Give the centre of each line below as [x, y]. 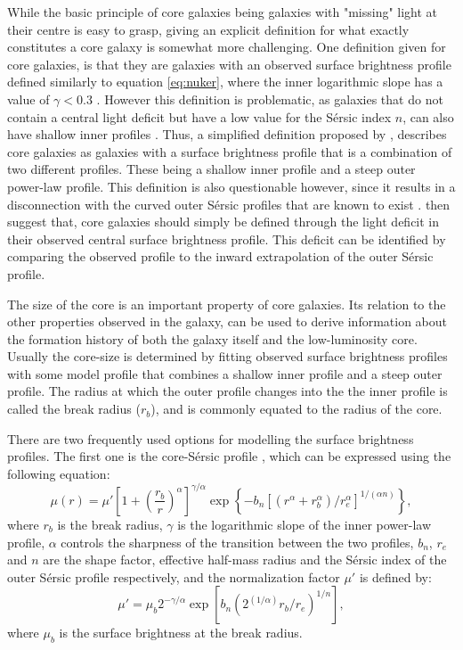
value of [28, 99]
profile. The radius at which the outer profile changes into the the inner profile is [227, 391]
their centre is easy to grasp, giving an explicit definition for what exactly [208, 29]
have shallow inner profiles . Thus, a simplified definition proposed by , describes [227, 134]
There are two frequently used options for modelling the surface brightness [211, 438]
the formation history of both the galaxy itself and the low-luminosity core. [212, 338]
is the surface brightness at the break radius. [181, 633]
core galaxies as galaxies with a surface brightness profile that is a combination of [230, 151]
